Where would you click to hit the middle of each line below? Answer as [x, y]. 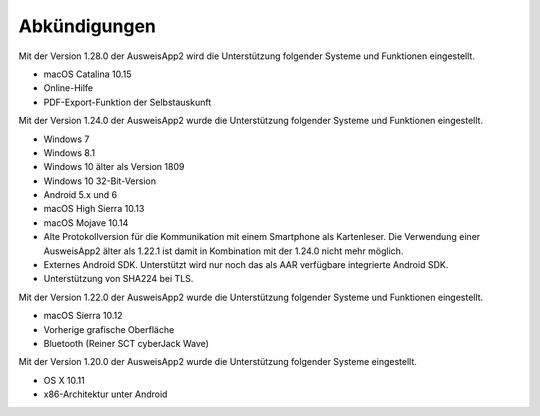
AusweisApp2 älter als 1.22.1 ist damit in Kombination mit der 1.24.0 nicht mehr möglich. [223, 251]
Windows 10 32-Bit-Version [100, 181]
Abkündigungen [87, 26]
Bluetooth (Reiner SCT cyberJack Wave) [126, 343]
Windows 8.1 [69, 152]
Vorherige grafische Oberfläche [109, 329]
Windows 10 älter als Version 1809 [114, 167]
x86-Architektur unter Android [105, 394]
